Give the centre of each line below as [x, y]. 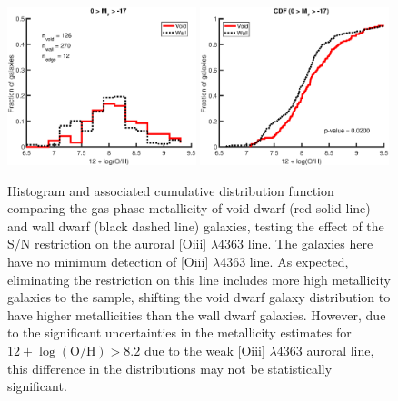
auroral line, [340, 350]
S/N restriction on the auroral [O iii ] [107, 244]
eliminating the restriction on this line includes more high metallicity [199, 279]
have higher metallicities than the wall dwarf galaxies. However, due [197, 314]
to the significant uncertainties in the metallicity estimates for [179, 333]
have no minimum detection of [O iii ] [108, 262]
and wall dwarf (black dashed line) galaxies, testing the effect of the [196, 225]
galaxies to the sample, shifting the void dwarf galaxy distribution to [199, 297]
